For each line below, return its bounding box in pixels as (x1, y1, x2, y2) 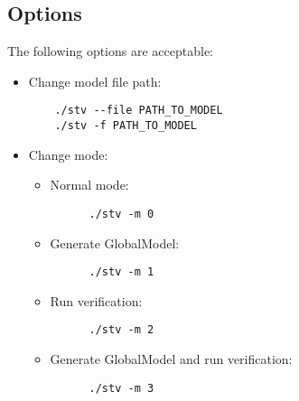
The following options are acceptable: (7, 42, 214, 61)
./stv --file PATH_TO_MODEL (54, 104, 223, 117)
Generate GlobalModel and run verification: (50, 350, 293, 368)
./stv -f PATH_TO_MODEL (54, 119, 197, 133)
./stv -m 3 (89, 381, 154, 395)
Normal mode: (50, 175, 129, 194)
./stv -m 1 (89, 266, 154, 279)
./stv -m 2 (89, 323, 154, 337)
